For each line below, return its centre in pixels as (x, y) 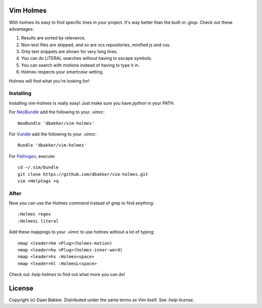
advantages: (21, 29)
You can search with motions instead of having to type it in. (80, 65)
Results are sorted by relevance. (53, 38)
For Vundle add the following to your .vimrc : (53, 134)
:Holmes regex (34, 214)
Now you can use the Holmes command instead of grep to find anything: (82, 203)
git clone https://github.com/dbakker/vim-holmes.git (83, 174)
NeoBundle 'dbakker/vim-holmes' (56, 123)
